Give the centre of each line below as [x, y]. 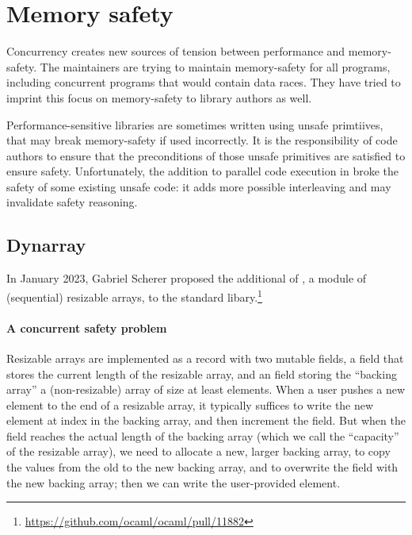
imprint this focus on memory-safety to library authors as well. [159, 97]
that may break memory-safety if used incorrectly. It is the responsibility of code [202, 140]
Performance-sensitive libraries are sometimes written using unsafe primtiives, [195, 124]
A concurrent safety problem [87, 327]
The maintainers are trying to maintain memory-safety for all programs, [215, 66]
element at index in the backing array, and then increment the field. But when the [206, 420]
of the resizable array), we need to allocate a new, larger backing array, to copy [198, 451]
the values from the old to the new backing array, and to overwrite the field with [202, 467]
